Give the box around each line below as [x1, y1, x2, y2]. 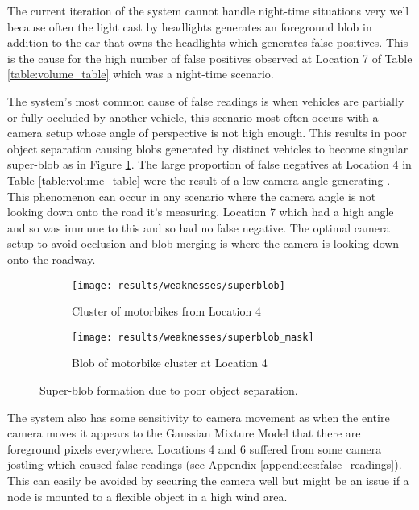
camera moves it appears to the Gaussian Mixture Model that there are [7, 424, 361, 441]
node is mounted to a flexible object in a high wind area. [7, 487, 288, 504]
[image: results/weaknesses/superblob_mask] [72, 331, 314, 343]
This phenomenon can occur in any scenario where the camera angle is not [7, 187, 376, 204]
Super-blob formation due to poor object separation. [39, 382, 298, 398]
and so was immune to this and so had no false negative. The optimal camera [7, 219, 390, 236]
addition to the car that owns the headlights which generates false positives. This [7, 34, 409, 51]
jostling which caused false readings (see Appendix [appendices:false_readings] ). [7, 456, 402, 473]
